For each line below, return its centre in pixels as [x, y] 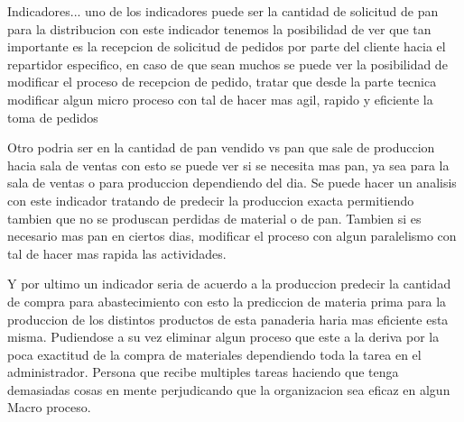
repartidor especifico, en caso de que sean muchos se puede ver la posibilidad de [227, 64]
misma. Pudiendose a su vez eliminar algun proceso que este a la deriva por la [223, 337]
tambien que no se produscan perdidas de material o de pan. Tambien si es [214, 218]
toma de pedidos [53, 117]
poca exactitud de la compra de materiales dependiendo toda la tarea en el [214, 354]
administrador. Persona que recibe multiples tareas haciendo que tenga [203, 372]
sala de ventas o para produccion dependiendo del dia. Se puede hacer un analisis [232, 183]
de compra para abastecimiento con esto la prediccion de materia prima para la [227, 301]
